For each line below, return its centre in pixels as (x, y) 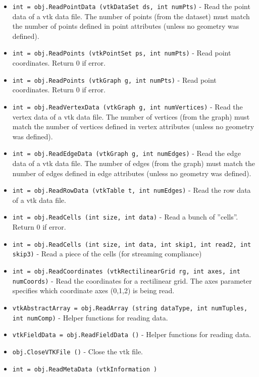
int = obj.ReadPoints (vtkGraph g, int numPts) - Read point (114, 79)
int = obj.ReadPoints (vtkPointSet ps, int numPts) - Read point (122, 53)
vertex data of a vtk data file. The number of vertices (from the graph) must (131, 116)
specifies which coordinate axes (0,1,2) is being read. (93, 290)
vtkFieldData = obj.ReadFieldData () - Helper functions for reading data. (132, 334)
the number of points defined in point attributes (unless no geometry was (126, 26)
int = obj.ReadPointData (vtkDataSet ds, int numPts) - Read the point (131, 6)
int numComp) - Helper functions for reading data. (90, 317)
